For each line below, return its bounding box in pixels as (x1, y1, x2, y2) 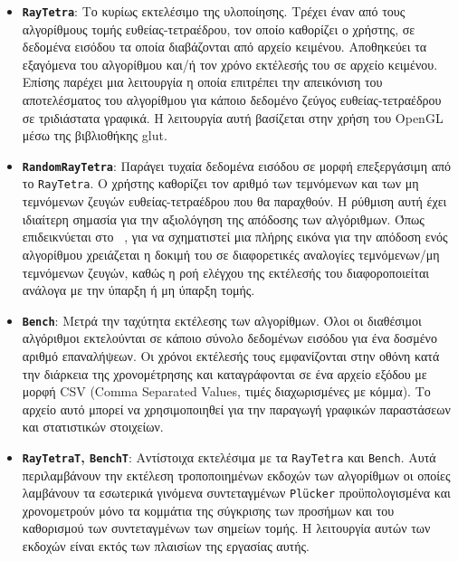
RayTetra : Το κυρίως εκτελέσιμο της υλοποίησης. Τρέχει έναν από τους (22, 2, 406, 20)
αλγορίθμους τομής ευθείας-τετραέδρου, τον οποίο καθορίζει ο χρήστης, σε (22, 19, 415, 38)
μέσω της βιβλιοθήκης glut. (22, 126, 167, 145)
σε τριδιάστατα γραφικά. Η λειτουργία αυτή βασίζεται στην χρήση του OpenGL (22, 108, 444, 127)
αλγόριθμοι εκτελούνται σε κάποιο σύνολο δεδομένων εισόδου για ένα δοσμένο (22, 328, 437, 347)
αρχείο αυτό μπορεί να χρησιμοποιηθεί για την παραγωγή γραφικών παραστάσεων (22, 399, 451, 418)
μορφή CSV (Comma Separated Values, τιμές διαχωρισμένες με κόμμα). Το (22, 382, 431, 401)
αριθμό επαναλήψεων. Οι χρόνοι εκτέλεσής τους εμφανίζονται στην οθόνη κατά (22, 346, 440, 365)
